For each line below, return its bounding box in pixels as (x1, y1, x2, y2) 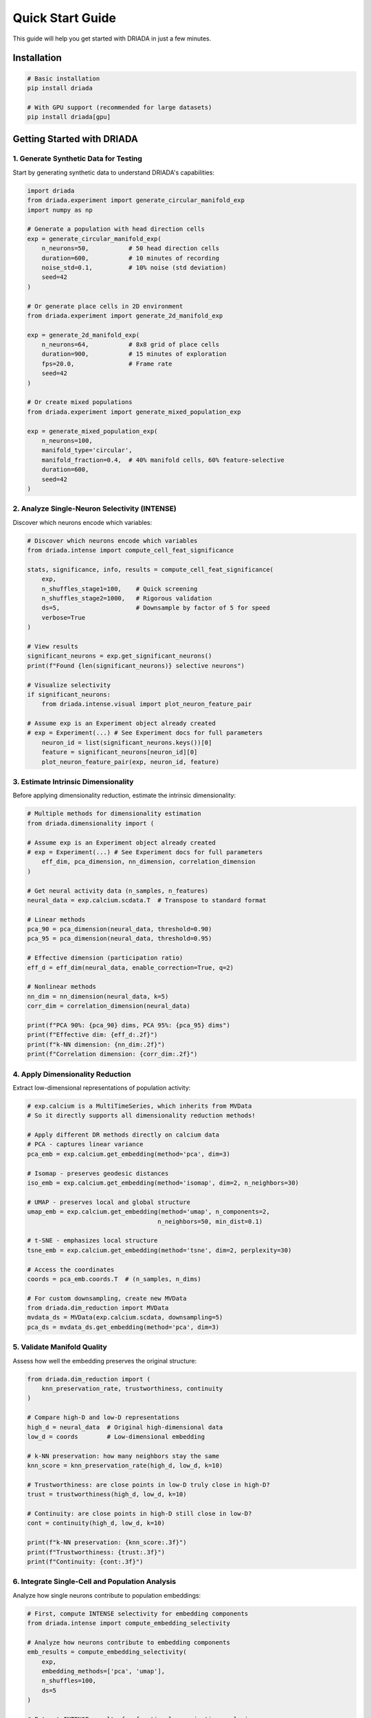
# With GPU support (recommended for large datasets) (27, 103, 212, 111)
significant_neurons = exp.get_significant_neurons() (27, 652, 212, 660)
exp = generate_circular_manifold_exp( (27, 234, 161, 243)
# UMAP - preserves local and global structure (27, 1198, 190, 1206)
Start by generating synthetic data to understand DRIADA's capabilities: (12, 168, 215, 177)
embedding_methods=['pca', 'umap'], (41, 1667, 165, 1675)
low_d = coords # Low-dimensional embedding (27, 1433, 205, 1440)
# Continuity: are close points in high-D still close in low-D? (27, 1510, 252, 1518)
